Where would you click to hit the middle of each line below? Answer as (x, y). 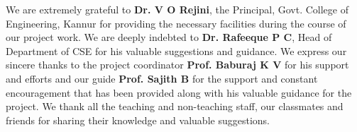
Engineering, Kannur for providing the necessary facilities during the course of (176, 23)
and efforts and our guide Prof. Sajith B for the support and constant (162, 78)
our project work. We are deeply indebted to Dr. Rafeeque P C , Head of (169, 37)
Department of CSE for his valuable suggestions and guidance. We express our (176, 50)
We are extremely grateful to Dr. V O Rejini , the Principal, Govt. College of (177, 9)
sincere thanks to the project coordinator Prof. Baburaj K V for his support (177, 65)
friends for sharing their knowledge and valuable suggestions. (138, 120)
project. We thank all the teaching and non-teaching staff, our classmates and (175, 106)
